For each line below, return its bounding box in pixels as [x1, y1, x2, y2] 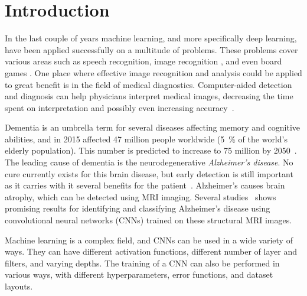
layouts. [5, 280, 33, 292]
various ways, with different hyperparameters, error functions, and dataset [5, 268, 273, 281]
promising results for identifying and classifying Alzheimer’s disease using [5, 202, 270, 214]
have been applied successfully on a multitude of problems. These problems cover [5, 43, 298, 56]
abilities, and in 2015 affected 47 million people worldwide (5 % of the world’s [5, 132, 288, 145]
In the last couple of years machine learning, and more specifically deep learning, [5, 32, 297, 44]
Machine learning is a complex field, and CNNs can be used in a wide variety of [5, 233, 293, 246]
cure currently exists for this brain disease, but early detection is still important [5, 167, 293, 180]
